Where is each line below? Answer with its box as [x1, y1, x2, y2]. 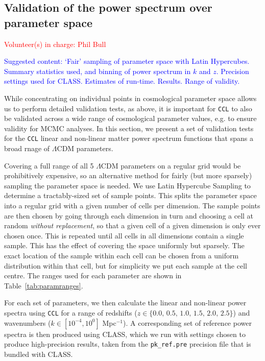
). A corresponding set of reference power [123, 317, 252, 328]
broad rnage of [4, 143, 50, 154]
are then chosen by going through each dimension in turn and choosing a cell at [4, 210, 254, 221]
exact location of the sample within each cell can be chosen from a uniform [4, 250, 239, 260]
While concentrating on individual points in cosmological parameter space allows [4, 92, 257, 103]
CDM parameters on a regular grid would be [101, 160, 241, 171]
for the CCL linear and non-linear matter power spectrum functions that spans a [4, 133, 253, 143]
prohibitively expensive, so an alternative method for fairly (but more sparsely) [4, 170, 252, 181]
